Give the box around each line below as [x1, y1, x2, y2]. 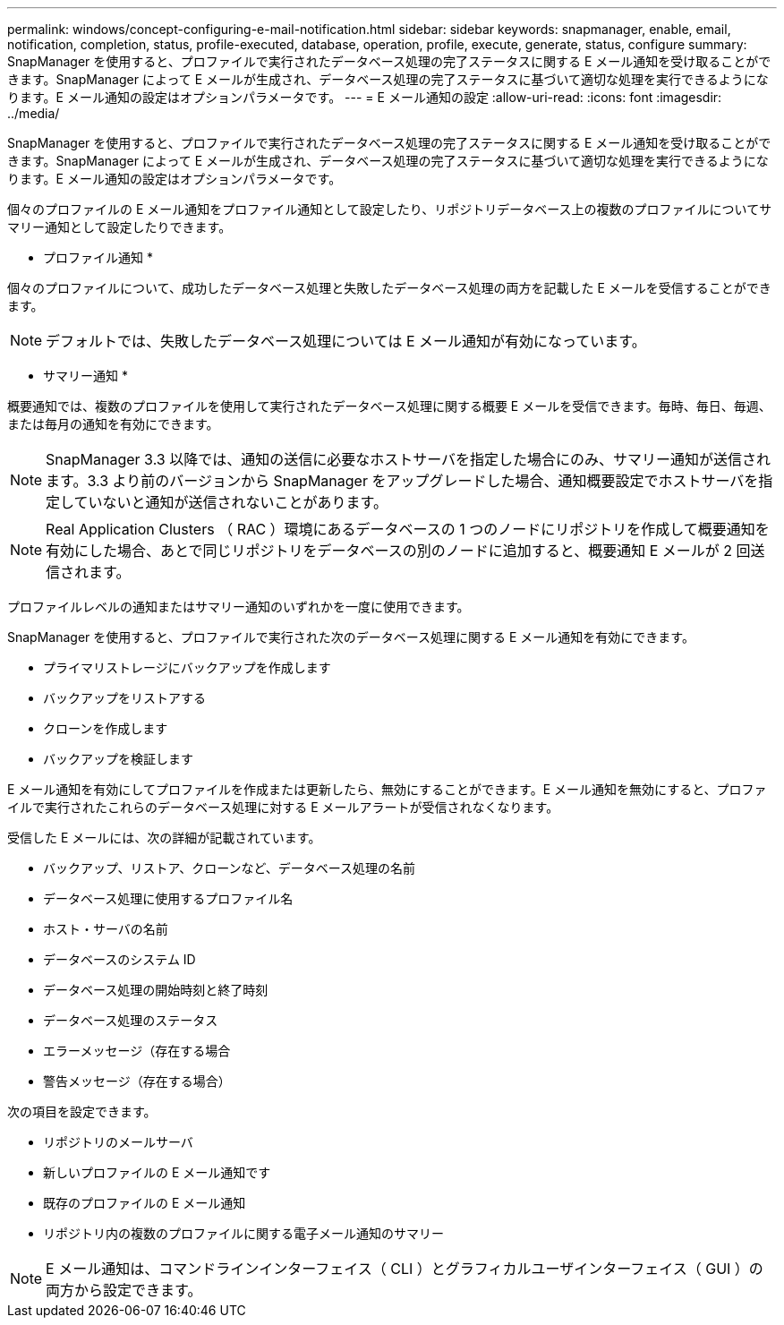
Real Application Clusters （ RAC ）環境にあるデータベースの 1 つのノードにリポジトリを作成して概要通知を [46, 520, 770, 538]
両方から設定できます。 [46, 1281, 202, 1299]
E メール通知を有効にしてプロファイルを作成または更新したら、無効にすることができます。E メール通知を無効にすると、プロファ [7, 782, 767, 797]
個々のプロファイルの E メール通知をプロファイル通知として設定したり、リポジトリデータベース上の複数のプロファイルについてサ [7, 201, 772, 217]
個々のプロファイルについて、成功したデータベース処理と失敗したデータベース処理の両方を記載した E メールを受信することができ [7, 280, 771, 295]
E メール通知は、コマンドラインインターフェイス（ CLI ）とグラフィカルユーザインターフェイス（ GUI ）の [46, 1260, 763, 1278]
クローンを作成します [43, 721, 168, 736]
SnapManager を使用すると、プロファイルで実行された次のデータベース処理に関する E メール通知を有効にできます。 [7, 629, 695, 645]
